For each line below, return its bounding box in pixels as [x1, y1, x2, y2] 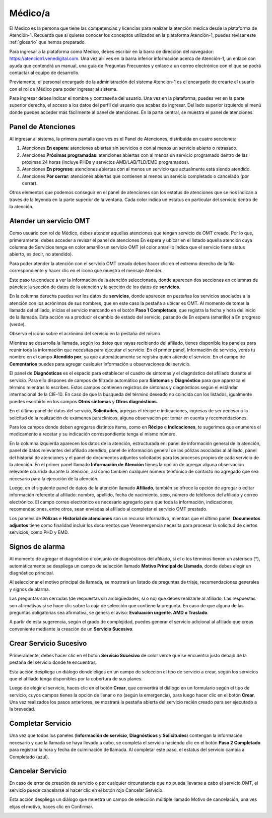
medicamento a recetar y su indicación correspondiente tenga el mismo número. [9, 431, 177, 437]
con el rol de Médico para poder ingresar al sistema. [9, 86, 118, 92]
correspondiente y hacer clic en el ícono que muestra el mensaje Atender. [9, 268, 163, 274]
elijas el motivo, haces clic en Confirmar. [9, 803, 93, 809]
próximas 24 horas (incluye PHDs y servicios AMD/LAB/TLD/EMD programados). [22, 159, 190, 165]
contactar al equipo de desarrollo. [9, 70, 80, 76]
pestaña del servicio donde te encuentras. [9, 659, 97, 665]
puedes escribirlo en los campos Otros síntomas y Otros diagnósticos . [9, 398, 158, 404]
